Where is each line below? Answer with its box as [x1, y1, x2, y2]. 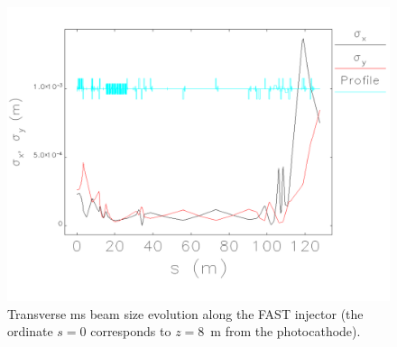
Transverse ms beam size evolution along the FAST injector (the [7, 304, 364, 323]
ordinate [7, 322, 53, 341]
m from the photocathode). [210, 322, 361, 341]
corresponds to [90, 322, 171, 341]
